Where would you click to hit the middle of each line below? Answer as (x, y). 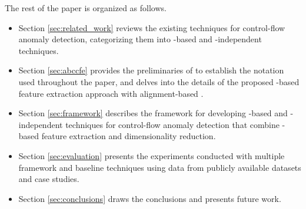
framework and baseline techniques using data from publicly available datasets (160, 167)
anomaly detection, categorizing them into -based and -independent (140, 39)
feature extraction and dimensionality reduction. (129, 136)
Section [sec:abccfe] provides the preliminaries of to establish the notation (151, 70)
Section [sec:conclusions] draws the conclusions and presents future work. (150, 198)
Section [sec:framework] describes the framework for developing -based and (153, 113)
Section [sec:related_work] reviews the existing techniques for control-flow (152, 27)
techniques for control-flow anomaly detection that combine (172, 124)
